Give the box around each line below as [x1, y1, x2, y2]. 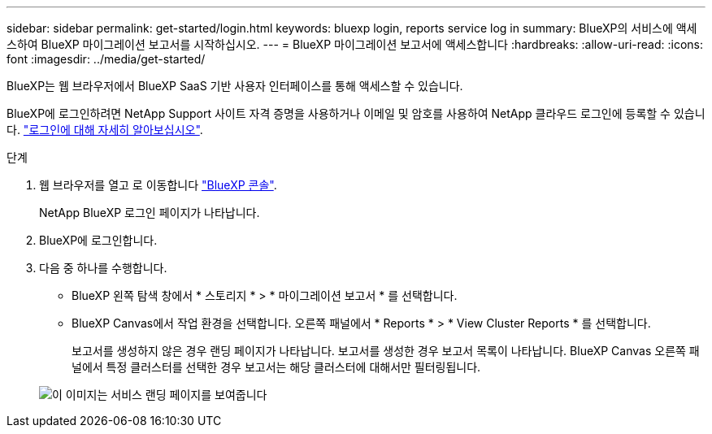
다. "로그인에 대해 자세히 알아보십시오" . [7, 123, 203, 137]
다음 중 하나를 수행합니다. [39, 261, 167, 275]
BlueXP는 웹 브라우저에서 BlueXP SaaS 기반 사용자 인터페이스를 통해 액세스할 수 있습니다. [7, 79, 463, 93]
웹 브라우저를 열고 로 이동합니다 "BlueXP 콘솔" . [39, 178, 277, 192]
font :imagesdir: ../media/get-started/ [7, 52, 206, 66]
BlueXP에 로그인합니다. [39, 233, 158, 247]
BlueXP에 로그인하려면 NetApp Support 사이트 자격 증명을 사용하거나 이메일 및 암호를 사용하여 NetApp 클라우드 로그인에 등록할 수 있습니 [7, 106, 705, 120]
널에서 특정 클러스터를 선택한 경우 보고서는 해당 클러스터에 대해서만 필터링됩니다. [72, 360, 481, 374]
